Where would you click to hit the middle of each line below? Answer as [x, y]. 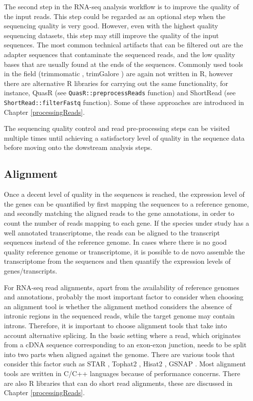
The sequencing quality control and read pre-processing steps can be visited [117, 128]
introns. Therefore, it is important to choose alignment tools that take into [116, 325]
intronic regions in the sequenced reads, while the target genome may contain [119, 316]
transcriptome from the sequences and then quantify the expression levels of [117, 261]
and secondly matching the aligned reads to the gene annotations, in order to [119, 213]
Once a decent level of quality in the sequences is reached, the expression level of [124, 194]
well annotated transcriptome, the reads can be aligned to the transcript [112, 232]
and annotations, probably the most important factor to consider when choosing [124, 297]
